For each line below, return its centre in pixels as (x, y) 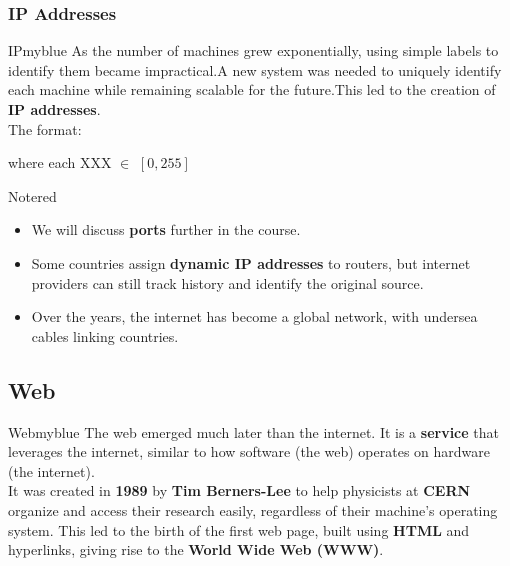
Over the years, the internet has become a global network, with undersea (254, 316)
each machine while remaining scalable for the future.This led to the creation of (252, 89)
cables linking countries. (105, 335)
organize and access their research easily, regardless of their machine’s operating (253, 509)
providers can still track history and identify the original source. (227, 282)
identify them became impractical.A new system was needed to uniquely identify (255, 69)
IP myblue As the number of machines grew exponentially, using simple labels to (253, 50)
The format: (45, 128)
